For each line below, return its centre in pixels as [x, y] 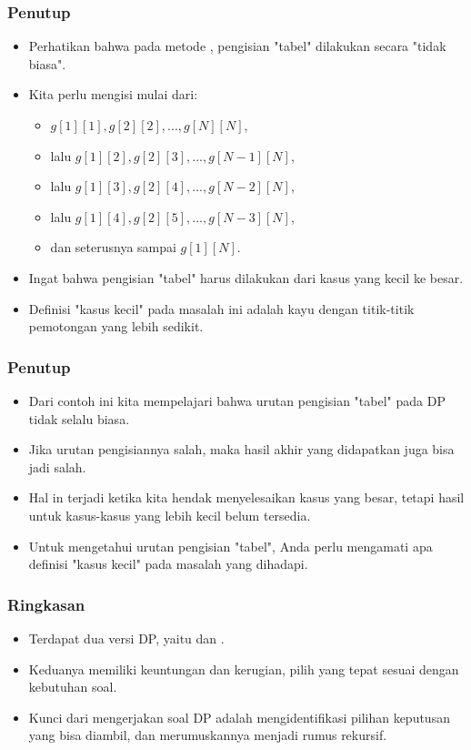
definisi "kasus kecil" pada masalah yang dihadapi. [168, 564]
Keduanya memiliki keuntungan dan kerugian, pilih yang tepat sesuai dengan [244, 669]
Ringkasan [46, 604]
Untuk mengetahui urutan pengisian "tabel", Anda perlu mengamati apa [230, 546]
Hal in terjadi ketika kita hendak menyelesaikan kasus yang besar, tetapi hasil [246, 497]
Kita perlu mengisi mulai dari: [113, 94]
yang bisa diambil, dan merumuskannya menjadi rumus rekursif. [208, 735]
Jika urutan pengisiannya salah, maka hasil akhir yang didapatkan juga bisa [241, 449]
